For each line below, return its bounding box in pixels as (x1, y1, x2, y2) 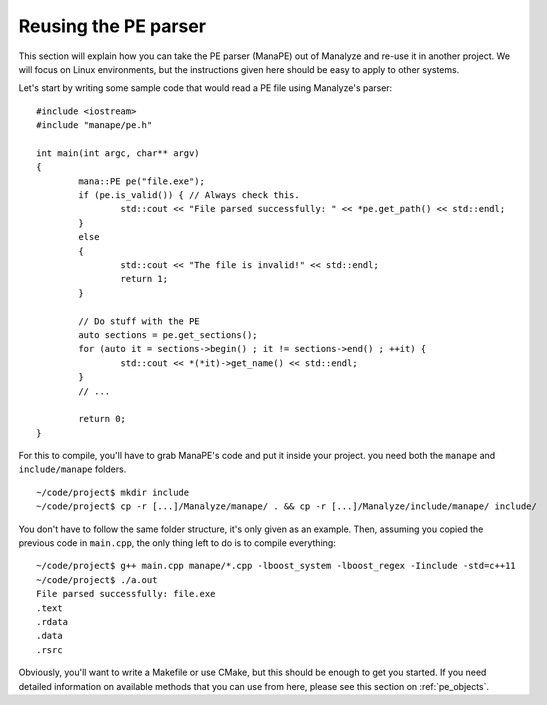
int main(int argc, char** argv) (36, 147, 200, 159)
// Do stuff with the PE (78, 315, 200, 327)
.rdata (36, 616, 69, 627)
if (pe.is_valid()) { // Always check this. (78, 190, 300, 201)
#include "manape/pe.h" (36, 120, 153, 131)
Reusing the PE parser (18, 15, 207, 37)
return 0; (78, 413, 127, 425)
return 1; (120, 273, 169, 285)
